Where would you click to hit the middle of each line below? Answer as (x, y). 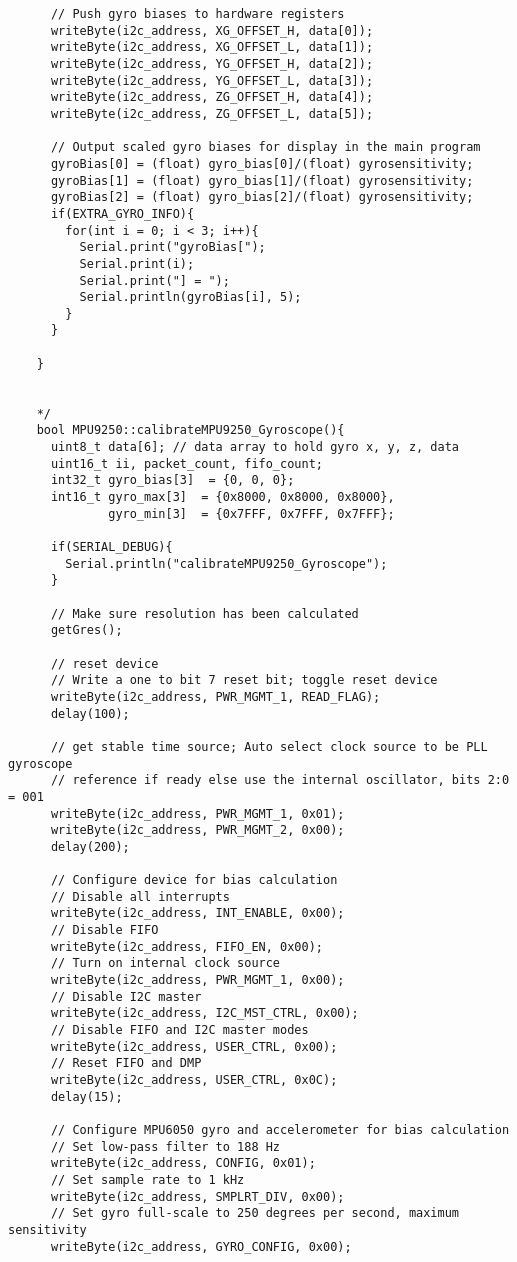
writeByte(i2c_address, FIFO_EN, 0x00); (186, 946)
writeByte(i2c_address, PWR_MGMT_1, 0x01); (197, 813)
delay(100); (90, 713)
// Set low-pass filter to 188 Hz (165, 1146)
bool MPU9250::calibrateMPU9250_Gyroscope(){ (190, 430)
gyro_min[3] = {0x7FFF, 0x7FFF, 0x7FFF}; (251, 513)
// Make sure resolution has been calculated (204, 613)
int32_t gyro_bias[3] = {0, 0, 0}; (172, 480)
